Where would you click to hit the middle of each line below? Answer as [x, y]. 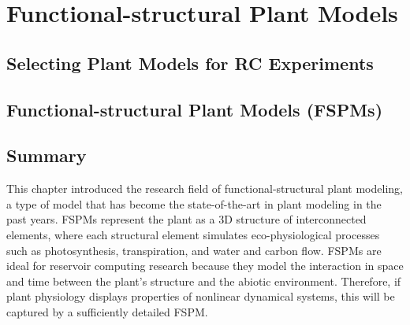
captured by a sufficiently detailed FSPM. [107, 311]
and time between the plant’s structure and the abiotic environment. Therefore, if [204, 281]
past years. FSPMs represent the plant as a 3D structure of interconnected [186, 219]
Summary [47, 155]
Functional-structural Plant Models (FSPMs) [195, 109]
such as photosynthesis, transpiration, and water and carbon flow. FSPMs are [194, 250]
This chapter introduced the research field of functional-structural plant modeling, [205, 188]
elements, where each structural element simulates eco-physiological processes [193, 234]
